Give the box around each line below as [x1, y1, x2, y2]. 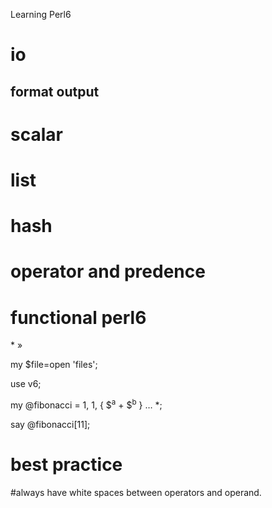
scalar [10, 123, 63, 146]
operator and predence [10, 260, 206, 283]
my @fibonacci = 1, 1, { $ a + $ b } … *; [10, 397, 163, 411]
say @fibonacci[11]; [10, 418, 91, 430]
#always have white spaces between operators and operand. [10, 486, 262, 498]
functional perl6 [10, 306, 147, 329]
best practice [10, 454, 123, 476]
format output [10, 83, 100, 100]
